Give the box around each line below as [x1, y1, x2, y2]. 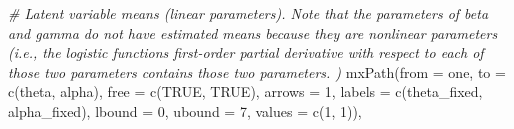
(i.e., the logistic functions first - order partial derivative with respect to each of [8, 42, 484, 63]
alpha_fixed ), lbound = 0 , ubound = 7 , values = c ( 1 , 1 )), [8, 100, 362, 121]
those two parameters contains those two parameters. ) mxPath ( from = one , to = [8, 61, 506, 82]
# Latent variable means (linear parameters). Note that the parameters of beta [8, 3, 489, 23]
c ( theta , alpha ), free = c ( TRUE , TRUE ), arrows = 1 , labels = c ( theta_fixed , [8, 81, 483, 102]
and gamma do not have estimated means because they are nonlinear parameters [8, 22, 498, 43]
